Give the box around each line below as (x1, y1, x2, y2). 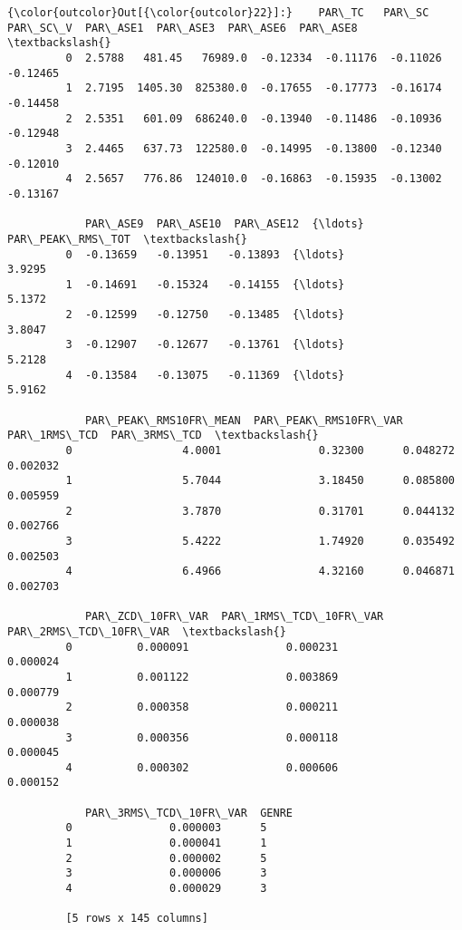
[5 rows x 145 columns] (65, 912, 208, 925)
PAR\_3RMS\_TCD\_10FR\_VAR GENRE (84, 806, 293, 819)
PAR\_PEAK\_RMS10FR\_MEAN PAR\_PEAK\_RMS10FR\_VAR (84, 413, 403, 427)
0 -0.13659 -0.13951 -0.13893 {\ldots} (65, 247, 345, 261)
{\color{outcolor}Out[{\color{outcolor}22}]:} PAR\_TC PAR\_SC (7, 6, 429, 19)
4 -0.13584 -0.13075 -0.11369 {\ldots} (65, 368, 345, 382)
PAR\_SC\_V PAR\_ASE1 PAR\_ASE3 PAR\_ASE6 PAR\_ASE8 (7, 21, 358, 34)
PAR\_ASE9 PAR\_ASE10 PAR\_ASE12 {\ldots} (84, 218, 364, 231)
